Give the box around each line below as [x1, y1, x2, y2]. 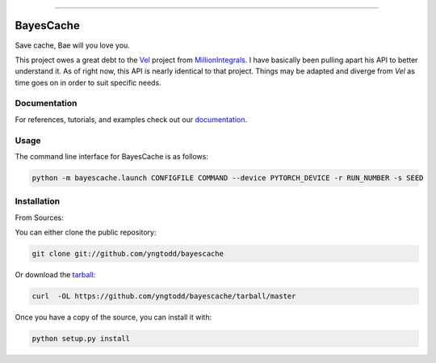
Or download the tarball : [15, 270, 96, 280]
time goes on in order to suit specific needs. [15, 78, 161, 87]
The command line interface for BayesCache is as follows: [15, 151, 209, 161]
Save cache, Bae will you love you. [15, 40, 131, 50]
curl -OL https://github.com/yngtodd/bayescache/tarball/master [31, 292, 296, 301]
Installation [15, 196, 61, 207]
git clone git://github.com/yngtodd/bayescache [31, 249, 224, 259]
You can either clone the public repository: [15, 227, 157, 238]
